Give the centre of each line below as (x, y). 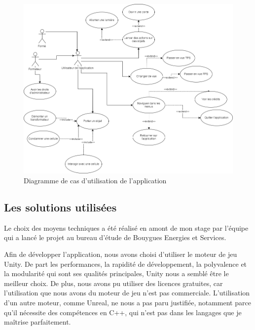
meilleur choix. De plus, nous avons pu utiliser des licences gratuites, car (113, 283)
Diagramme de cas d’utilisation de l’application (95, 181)
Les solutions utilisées (60, 207)
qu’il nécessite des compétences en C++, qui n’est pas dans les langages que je (123, 312)
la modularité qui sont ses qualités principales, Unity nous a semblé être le (116, 273)
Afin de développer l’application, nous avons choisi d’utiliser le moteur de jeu (121, 254)
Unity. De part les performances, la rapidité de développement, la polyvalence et (126, 264)
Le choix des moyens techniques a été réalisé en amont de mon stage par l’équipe (126, 227)
